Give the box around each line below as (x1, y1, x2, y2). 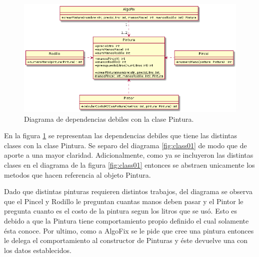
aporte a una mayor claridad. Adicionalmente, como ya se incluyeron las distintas (4, 150, 253, 160)
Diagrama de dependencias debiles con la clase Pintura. (24, 113, 194, 124)
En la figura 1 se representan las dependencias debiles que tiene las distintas (4, 130, 237, 141)
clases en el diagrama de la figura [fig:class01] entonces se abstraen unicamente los (4, 160, 255, 170)
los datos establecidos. (4, 245, 71, 255)
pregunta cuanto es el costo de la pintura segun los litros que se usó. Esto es (4, 206, 237, 216)
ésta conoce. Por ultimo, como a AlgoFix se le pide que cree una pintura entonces (4, 225, 254, 236)
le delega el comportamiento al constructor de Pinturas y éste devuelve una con (4, 235, 248, 246)
